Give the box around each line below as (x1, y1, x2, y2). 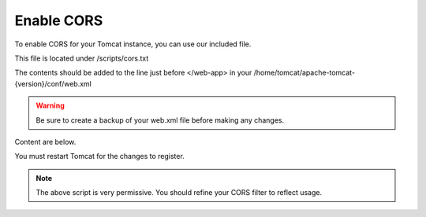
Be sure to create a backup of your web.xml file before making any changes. (35, 115, 285, 125)
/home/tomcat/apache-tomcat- (253, 68, 355, 78)
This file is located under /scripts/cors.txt (14, 53, 149, 63)
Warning (35, 101, 65, 110)
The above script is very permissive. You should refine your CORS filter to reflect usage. (35, 188, 323, 197)
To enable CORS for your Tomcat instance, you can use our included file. (14, 39, 252, 49)
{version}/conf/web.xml (14, 79, 92, 88)
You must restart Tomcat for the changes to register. (14, 152, 185, 161)
